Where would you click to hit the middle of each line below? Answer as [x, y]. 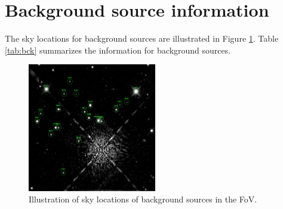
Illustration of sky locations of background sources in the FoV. [143, 199]
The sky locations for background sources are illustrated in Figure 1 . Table [142, 38]
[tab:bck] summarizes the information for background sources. [118, 50]
